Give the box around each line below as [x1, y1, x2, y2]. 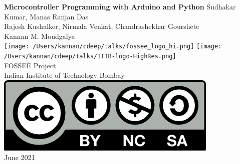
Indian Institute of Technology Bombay [4, 70, 125, 80]
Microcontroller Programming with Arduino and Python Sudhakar [4, 1, 236, 11]
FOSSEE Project [4, 60, 56, 70]
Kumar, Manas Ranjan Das [4, 11, 89, 21]
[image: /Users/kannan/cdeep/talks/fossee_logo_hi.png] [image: [4, 43, 222, 50]
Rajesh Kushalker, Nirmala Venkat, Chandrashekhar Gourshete [4, 21, 199, 31]
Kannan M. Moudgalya [4, 30, 75, 41]
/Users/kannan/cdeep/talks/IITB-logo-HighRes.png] [4, 53, 176, 60]
